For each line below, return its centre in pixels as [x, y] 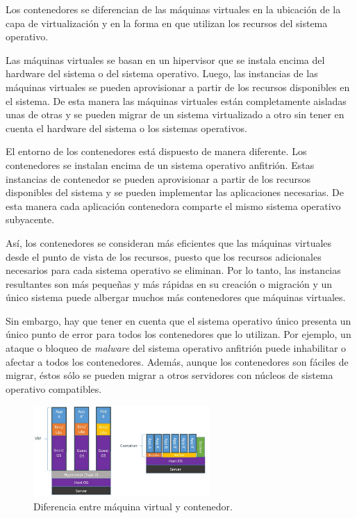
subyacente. [30, 219]
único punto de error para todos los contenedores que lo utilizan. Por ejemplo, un [178, 334]
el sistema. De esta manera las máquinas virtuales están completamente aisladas [176, 100]
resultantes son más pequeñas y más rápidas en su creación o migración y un [169, 283]
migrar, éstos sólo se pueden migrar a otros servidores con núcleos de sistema [169, 375]
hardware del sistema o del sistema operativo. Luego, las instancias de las [162, 73]
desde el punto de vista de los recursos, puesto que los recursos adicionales [164, 256]
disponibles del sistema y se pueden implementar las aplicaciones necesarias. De [175, 192]
